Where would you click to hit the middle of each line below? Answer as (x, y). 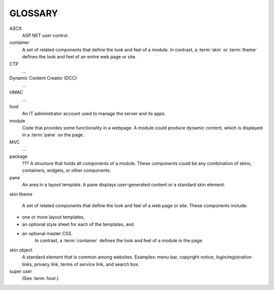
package (19, 156)
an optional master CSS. (47, 234)
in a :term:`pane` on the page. (53, 135)
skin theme (21, 194)
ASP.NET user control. (45, 35)
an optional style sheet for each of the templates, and (78, 224)
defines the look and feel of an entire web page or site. (79, 57)
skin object (21, 250)
